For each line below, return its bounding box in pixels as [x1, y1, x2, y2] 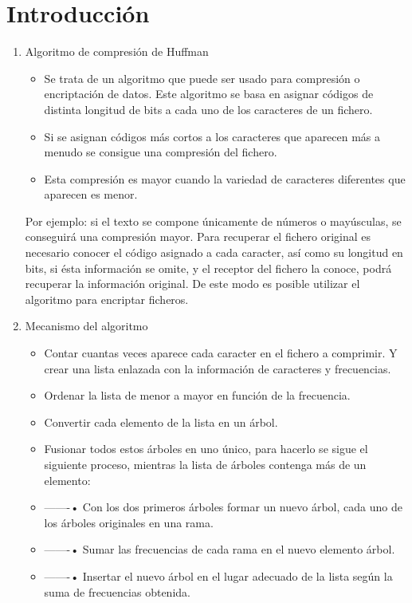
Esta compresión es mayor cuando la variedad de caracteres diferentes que [44, 170, 406, 187]
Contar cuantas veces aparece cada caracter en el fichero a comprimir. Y [44, 345, 398, 361]
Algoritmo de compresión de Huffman [25, 43, 209, 60]
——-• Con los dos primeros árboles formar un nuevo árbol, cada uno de [44, 499, 402, 515]
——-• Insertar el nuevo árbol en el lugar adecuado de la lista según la [44, 567, 393, 584]
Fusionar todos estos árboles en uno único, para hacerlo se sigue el [44, 440, 368, 457]
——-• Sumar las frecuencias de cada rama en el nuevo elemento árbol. [44, 541, 395, 558]
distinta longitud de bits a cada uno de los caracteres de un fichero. [44, 100, 373, 117]
